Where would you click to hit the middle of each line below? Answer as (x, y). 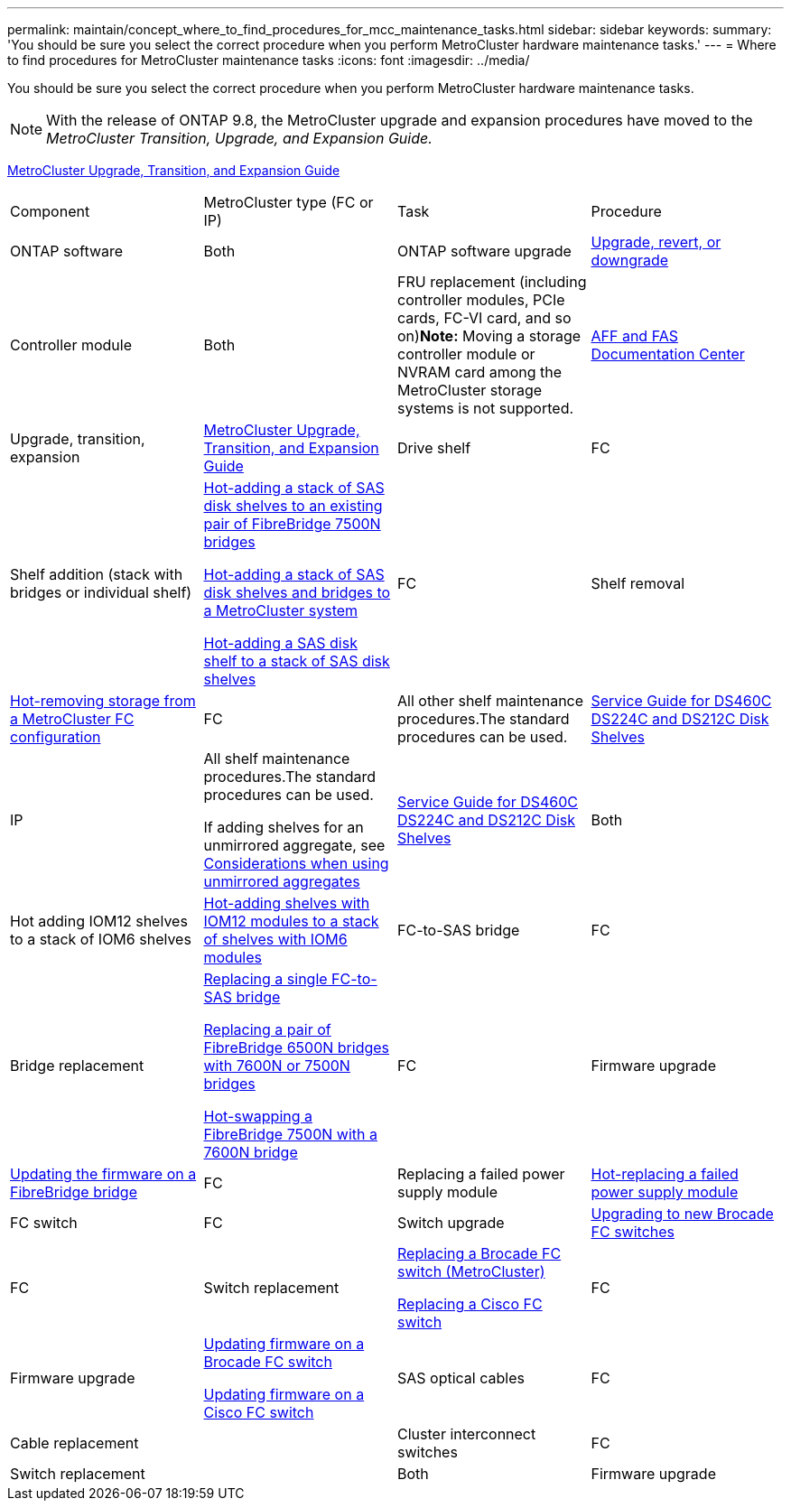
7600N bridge (251, 1152)
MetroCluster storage (470, 390)
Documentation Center (668, 354)
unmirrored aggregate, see (294, 845)
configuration (56, 737)
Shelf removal (638, 583)
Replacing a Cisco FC (470, 1304)
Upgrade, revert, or (656, 242)
